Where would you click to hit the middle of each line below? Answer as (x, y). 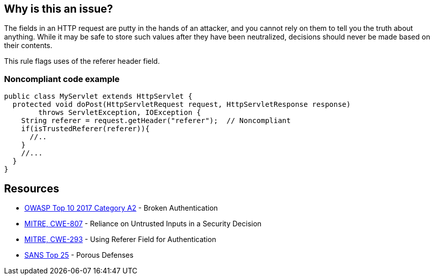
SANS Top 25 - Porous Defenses (79, 255)
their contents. (28, 46)
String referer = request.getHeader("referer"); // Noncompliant (156, 121)
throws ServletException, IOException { (120, 113)
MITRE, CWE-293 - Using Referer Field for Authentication (120, 240)
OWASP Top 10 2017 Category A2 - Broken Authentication (121, 208)
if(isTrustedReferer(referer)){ (85, 129)
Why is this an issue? (59, 9)
